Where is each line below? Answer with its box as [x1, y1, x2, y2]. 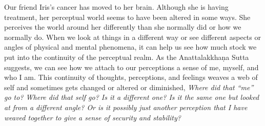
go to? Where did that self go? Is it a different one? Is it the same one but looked [4, 92, 259, 102]
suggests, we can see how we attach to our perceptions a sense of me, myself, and [4, 61, 259, 72]
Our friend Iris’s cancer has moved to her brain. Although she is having [4, 2, 229, 12]
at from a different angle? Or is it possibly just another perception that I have [4, 101, 248, 112]
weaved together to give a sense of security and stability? [4, 112, 181, 122]
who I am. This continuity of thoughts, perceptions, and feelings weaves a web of [4, 72, 258, 82]
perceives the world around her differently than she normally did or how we [4, 22, 241, 32]
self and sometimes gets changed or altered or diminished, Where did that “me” [4, 81, 254, 92]
